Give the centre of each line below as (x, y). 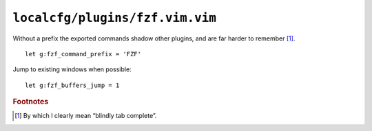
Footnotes (31, 102)
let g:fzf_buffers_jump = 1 (72, 85)
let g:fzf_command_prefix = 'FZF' (83, 54)
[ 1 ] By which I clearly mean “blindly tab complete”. (86, 116)
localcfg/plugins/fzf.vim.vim (115, 18)
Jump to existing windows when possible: (72, 69)
